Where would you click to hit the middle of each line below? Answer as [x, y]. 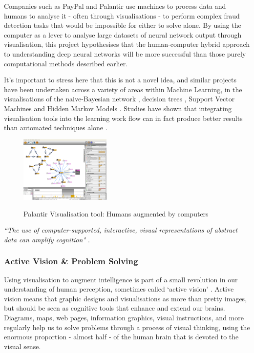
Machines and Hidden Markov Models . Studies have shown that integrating [118, 108]
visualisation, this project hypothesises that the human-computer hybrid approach [127, 44]
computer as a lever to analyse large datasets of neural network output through [123, 34]
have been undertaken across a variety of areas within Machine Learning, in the [123, 89]
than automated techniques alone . [56, 127]
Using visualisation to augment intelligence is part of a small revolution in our [121, 279]
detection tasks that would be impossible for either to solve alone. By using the [123, 25]
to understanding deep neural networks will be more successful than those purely [125, 53]
